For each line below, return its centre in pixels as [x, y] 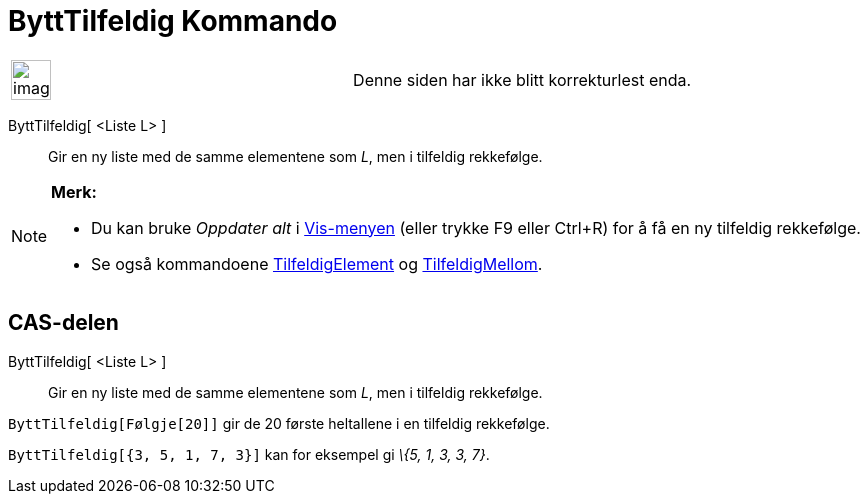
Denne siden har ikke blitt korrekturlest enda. [522, 79]
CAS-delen [63, 323]
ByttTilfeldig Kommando [173, 21]
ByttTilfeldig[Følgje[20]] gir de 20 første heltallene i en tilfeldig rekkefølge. [279, 423]
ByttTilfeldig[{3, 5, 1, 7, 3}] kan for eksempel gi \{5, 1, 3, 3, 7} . [249, 454]
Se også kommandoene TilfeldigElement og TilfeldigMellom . [317, 263]
